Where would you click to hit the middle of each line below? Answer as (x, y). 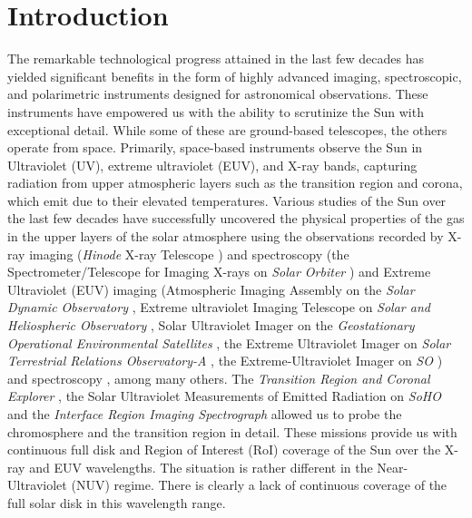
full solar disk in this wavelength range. (117, 502)
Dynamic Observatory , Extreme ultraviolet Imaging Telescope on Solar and (219, 307)
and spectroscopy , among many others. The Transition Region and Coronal (219, 378)
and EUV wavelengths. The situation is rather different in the (201, 467)
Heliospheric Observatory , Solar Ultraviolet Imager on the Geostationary (211, 325)
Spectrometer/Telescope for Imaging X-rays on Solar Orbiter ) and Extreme (219, 272)
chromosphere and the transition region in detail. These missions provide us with (232, 431)
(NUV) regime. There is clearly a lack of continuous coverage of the (259, 485)
